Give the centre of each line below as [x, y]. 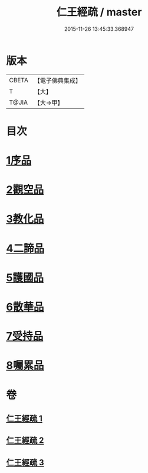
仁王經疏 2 [25, 441]
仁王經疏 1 [24, 418]
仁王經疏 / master [99, 12]
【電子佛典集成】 [57, 81]
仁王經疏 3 [25, 462]
